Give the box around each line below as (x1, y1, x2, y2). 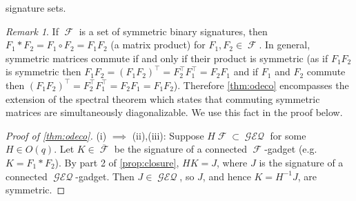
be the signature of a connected (114, 142, 248, 156)
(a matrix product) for (110, 37, 206, 52)
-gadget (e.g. (264, 142, 317, 156)
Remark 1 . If (6, 23, 59, 38)
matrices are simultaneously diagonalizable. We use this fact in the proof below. (6, 105, 343, 119)
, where (216, 155, 248, 169)
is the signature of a (259, 155, 344, 169)
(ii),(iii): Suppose (132, 128, 204, 142)
